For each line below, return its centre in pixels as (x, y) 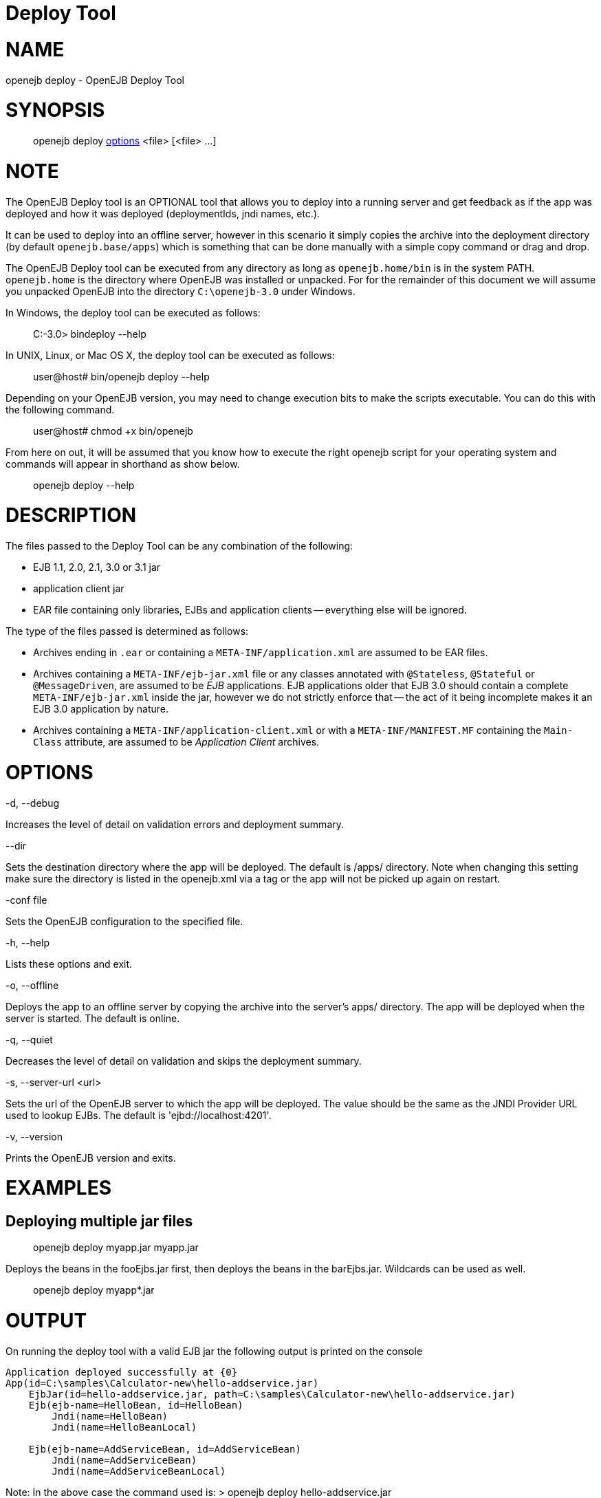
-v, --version (34, 1136)
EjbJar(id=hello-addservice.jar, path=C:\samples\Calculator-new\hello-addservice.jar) (272, 1394)
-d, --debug (33, 803)
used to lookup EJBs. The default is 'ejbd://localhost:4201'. (139, 1115)
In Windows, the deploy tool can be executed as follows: (133, 312)
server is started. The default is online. (93, 1018)
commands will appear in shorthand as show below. (123, 464)
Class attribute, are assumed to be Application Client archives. (176, 742)
